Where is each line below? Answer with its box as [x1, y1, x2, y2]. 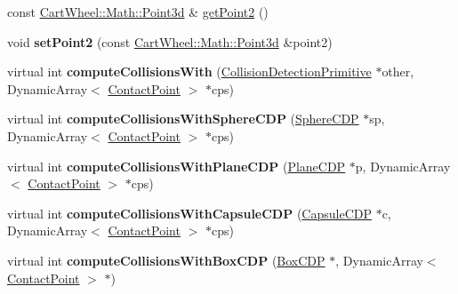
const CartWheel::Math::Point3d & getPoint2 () [7, 3, 269, 20]
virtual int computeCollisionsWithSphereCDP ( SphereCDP [7, 109, 359, 128]
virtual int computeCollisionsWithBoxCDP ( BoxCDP [7, 250, 325, 269]
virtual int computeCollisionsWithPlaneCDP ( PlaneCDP [7, 156, 346, 175]
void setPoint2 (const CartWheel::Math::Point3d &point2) [7, 32, 333, 51]
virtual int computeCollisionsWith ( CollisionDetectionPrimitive [7, 62, 372, 81]
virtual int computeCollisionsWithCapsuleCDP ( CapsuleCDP [7, 203, 372, 222]
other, [382, 62, 414, 81]
